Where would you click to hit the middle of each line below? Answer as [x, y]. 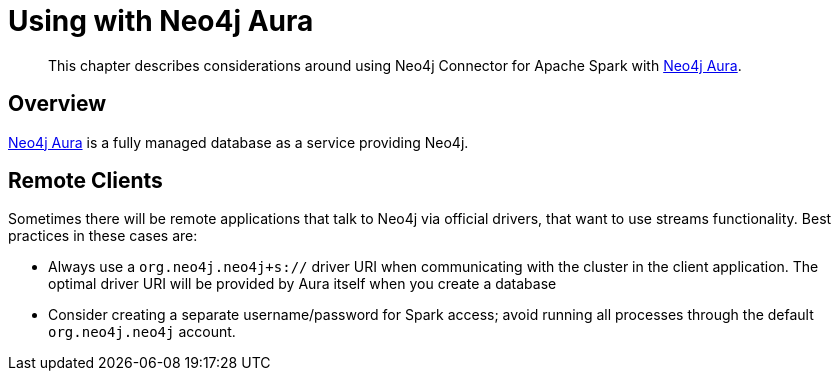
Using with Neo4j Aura [161, 21]
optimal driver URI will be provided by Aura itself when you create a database [302, 284]
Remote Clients [85, 181]
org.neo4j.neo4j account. [142, 332]
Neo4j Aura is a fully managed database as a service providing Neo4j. [238, 142]
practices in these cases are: [103, 236]
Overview [57, 104]
